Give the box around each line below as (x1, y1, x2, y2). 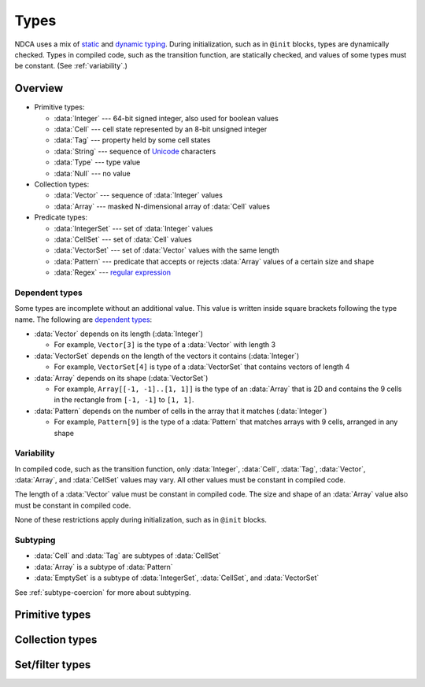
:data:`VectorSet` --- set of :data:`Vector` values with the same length (54, 246, 279, 255)
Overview (14, 82, 64, 95)
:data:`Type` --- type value (54, 157, 141, 167)
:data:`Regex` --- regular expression (54, 268, 171, 277)
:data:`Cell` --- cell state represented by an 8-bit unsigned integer (54, 124, 268, 134)
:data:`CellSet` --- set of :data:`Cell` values (54, 235, 192, 244)
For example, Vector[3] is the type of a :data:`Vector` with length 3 (54, 340, 275, 349)
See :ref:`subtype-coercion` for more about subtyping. (14, 587, 192, 597)
